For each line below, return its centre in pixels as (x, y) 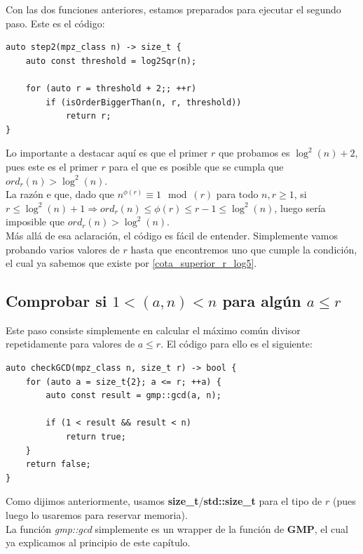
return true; (96, 437)
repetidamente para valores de (70, 344)
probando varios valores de (63, 249)
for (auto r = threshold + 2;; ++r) (111, 88)
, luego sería (300, 207)
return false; (58, 464)
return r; (88, 116)
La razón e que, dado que (60, 194)
